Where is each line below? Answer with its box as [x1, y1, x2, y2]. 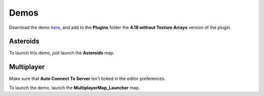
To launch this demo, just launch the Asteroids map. [9, 50, 115, 56]
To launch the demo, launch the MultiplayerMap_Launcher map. [9, 85, 140, 91]
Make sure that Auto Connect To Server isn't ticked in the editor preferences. [9, 76, 166, 82]
